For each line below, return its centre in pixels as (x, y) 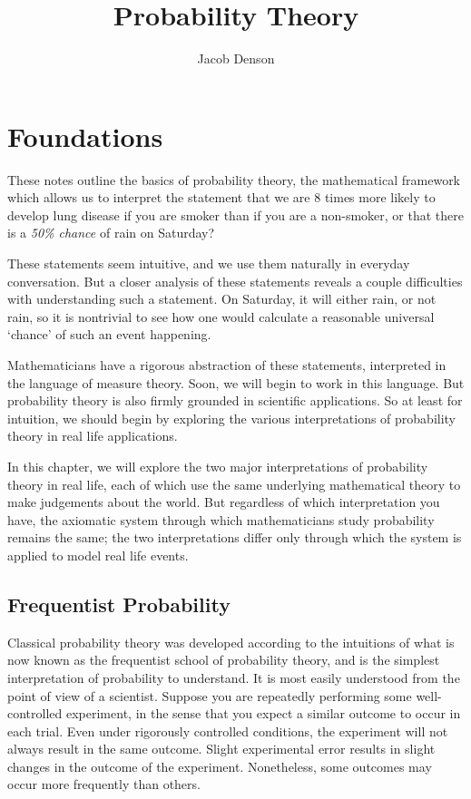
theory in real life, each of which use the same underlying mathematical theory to (234, 484)
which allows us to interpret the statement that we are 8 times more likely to (221, 197)
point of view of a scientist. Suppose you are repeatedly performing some (210, 695)
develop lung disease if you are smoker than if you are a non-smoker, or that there (235, 214)
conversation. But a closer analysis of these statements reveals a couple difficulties (235, 281)
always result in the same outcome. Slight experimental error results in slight (221, 749)
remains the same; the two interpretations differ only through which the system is (235, 537)
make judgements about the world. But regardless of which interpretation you (224, 502)
